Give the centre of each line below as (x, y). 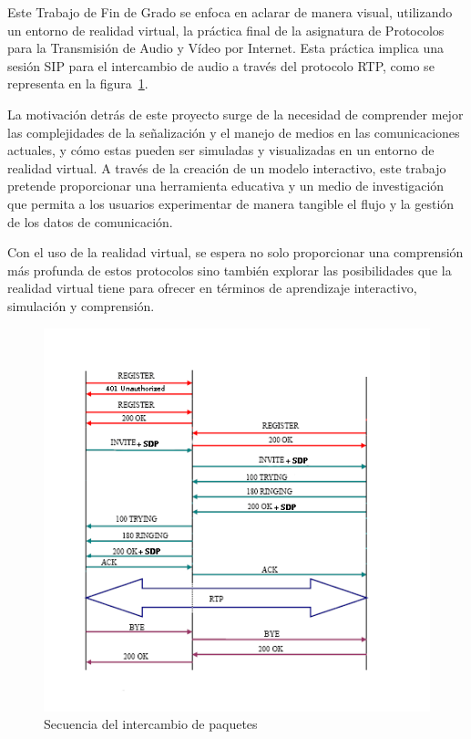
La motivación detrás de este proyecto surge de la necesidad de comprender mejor (235, 114)
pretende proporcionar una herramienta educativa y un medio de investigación (226, 186)
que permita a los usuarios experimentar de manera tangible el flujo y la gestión (231, 203)
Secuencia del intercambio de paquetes (151, 724)
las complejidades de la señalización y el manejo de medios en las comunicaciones (234, 132)
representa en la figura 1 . (78, 83)
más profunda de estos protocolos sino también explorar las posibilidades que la (230, 270)
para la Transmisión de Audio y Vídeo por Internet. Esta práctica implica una (225, 48)
